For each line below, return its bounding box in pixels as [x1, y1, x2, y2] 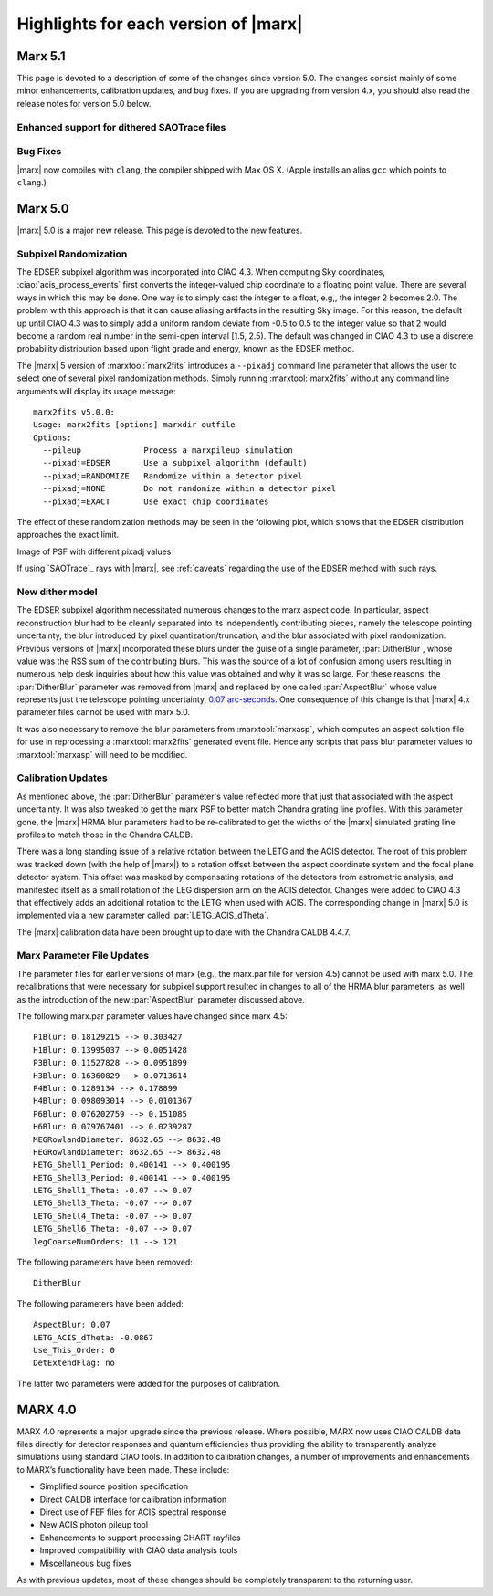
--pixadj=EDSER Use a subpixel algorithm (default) [42, 457, 308, 468]
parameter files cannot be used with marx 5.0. [16, 707, 191, 718]
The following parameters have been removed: [16, 1256, 194, 1268]
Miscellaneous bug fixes [39, 1558, 131, 1569]
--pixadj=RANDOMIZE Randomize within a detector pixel [42, 470, 303, 481]
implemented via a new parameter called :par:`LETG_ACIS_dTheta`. [16, 909, 269, 921]
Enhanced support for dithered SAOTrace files [16, 121, 226, 133]
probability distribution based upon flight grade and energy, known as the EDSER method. [16, 343, 355, 354]
